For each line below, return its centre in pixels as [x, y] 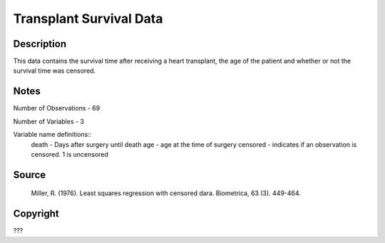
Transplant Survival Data [88, 19]
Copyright [36, 214]
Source [30, 175]
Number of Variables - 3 [49, 121]
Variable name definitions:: [52, 135]
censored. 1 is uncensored [70, 154]
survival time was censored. [55, 71]
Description [40, 44]
